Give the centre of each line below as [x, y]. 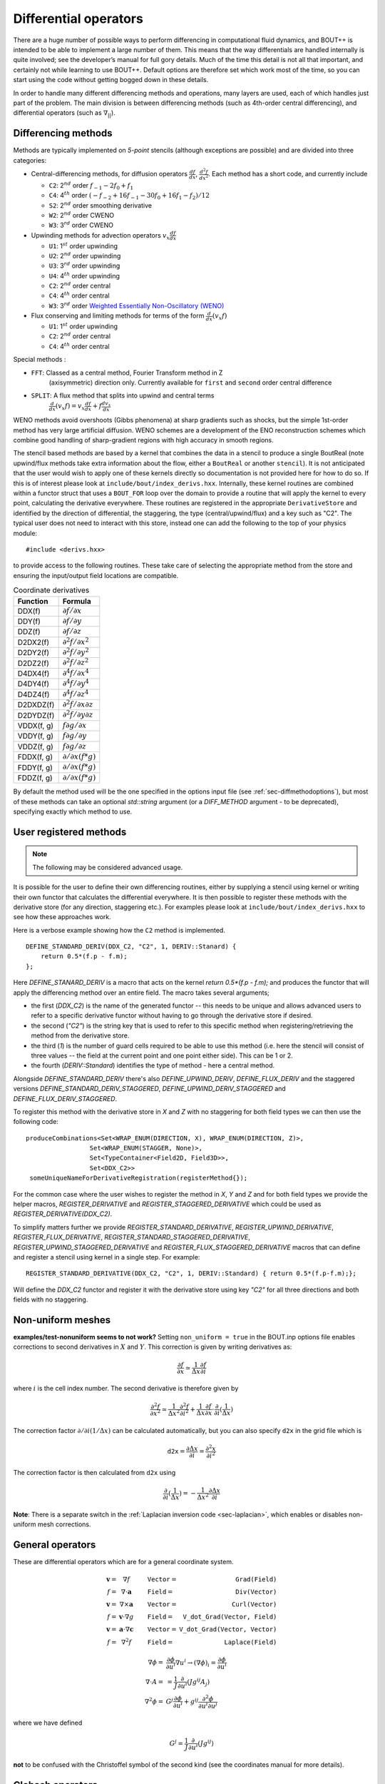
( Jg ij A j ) [199, 1682]
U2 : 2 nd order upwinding [85, 255]
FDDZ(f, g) [35, 778]
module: [25, 533]
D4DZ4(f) [34, 694]
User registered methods [70, 832]
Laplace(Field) [251, 1642]
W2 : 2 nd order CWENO [81, 215]
